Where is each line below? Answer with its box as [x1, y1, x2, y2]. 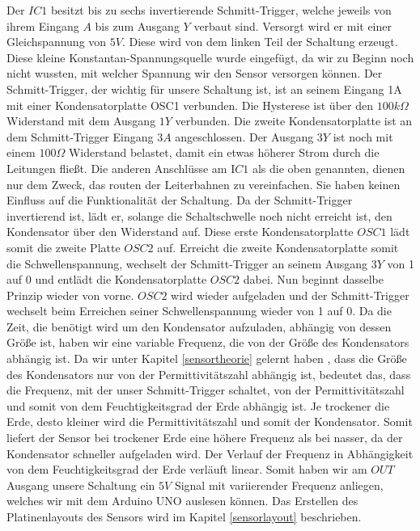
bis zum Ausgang [95, 17, 180, 34]
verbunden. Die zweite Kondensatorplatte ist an [175, 112, 413, 129]
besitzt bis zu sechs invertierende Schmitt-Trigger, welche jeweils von [50, 2, 392, 18]
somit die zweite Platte [6, 238, 121, 255]
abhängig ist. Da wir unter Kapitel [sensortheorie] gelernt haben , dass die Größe [6, 350, 407, 367]
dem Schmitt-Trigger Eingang [6, 128, 154, 145]
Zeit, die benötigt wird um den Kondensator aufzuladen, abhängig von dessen [6, 318, 392, 335]
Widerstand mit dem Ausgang [6, 112, 156, 129]
